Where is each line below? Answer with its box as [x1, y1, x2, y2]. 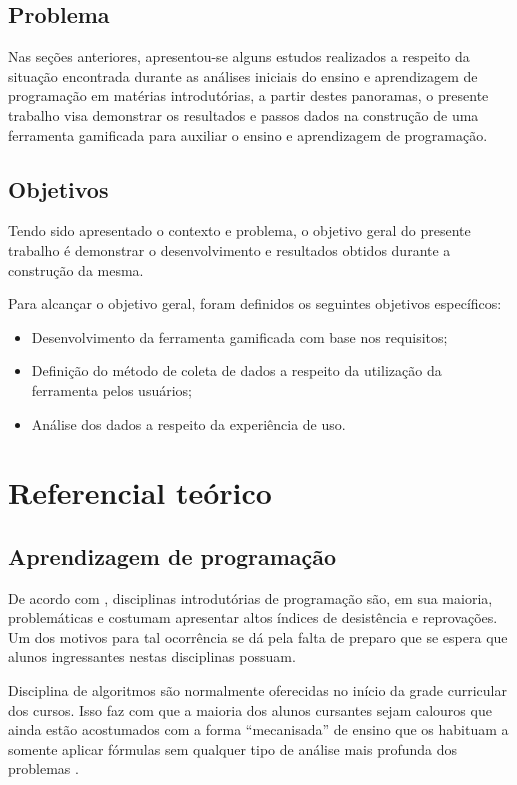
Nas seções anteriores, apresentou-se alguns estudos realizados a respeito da [8, 46, 470, 67]
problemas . [8, 758, 79, 779]
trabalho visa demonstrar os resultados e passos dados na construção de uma [8, 104, 479, 125]
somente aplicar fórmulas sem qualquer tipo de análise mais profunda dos [8, 738, 458, 759]
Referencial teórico [8, 472, 272, 513]
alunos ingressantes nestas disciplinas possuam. [8, 646, 296, 667]
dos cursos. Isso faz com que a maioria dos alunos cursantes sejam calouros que [8, 699, 492, 720]
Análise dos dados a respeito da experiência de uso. [31, 413, 346, 434]
